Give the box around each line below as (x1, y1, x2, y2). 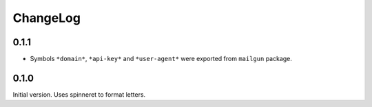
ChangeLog (12, 10, 81, 25)
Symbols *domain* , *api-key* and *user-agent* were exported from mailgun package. (30, 55, 293, 63)
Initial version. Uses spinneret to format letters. (12, 90, 146, 99)
